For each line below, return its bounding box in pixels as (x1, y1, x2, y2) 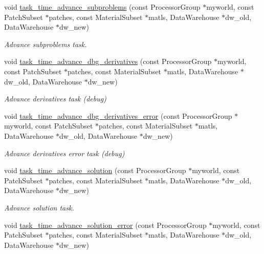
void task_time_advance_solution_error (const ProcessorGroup (4, 219, 207, 230)
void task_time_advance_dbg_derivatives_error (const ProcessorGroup (4, 110, 232, 121)
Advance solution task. (4, 202, 74, 213)
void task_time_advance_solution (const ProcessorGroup (4, 165, 186, 176)
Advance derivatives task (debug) (4, 93, 106, 104)
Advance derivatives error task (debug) (4, 147, 125, 158)
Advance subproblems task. (4, 38, 87, 49)
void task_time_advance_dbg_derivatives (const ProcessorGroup (4, 56, 212, 67)
